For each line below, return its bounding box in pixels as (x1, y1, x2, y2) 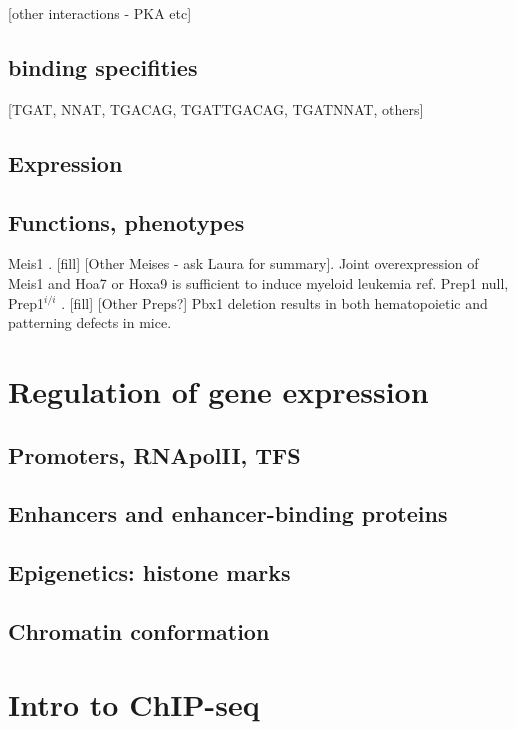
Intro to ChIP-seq (8, 684, 260, 725)
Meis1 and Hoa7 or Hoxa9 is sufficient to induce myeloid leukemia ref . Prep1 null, (8, 272, 509, 293)
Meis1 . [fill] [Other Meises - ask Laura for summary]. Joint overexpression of (8, 253, 479, 274)
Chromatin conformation (8, 615, 270, 646)
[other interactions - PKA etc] (8, 3, 192, 23)
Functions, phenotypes (8, 206, 245, 237)
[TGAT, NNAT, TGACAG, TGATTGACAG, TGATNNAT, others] (8, 98, 424, 119)
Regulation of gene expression (8, 370, 429, 411)
